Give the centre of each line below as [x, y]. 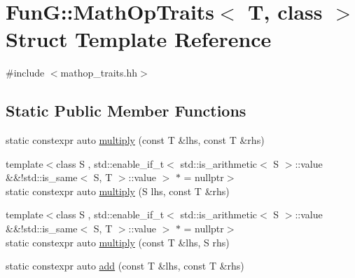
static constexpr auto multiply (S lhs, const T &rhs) [118, 191]
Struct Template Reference [139, 39]
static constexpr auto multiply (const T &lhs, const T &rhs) [135, 140]
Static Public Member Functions [126, 111]
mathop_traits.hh [99, 73]
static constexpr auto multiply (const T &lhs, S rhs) [118, 242]
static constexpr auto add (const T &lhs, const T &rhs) [125, 266]
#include [25, 73]
